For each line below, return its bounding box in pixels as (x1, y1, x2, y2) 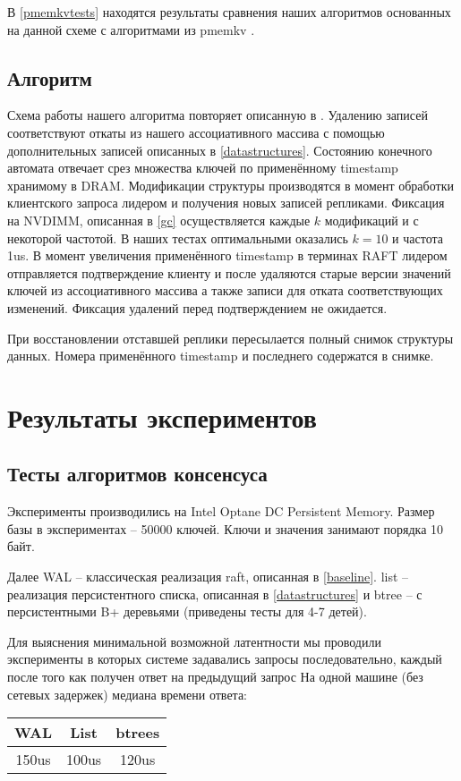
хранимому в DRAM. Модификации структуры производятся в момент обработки (7, 175, 454, 194)
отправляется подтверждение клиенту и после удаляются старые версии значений (7, 263, 451, 282)
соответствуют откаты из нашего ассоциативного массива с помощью (7, 123, 385, 141)
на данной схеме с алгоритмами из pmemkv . (7, 20, 255, 38)
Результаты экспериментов (7, 398, 317, 435)
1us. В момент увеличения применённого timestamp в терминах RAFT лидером (7, 246, 448, 265)
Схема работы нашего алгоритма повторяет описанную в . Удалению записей (7, 106, 428, 124)
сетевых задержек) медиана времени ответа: (7, 684, 248, 703)
